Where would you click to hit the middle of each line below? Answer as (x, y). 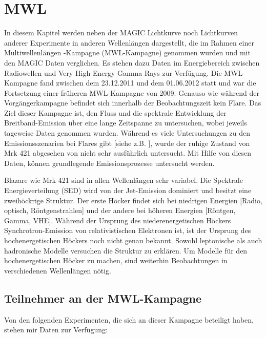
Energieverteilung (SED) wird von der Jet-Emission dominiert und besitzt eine (128, 190)
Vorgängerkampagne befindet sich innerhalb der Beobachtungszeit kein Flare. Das (133, 103)
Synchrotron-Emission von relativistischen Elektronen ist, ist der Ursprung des (128, 230)
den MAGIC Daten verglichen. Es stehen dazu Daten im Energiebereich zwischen (132, 62)
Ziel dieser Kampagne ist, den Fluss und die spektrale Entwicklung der (115, 112)
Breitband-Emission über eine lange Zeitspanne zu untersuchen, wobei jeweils (126, 123)
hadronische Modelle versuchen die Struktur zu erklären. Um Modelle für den (126, 250)
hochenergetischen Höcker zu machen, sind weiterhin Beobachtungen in (116, 260)
